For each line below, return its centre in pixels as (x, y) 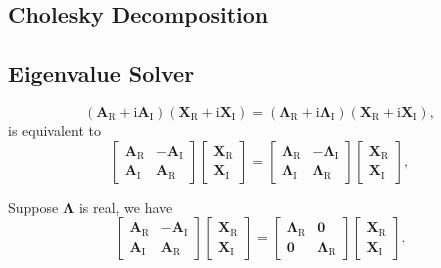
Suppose (33, 206)
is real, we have (125, 206)
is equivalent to (55, 129)
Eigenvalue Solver (101, 73)
